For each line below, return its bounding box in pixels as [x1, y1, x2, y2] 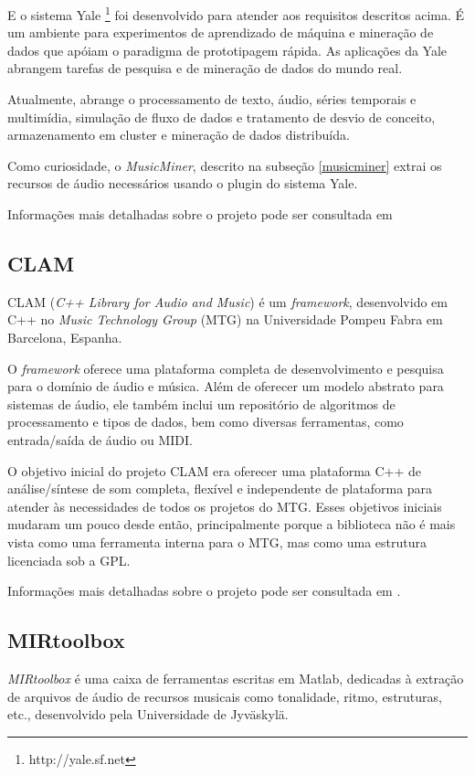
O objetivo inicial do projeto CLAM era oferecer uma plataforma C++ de [7, 461, 422, 480]
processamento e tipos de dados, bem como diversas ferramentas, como [7, 412, 404, 431]
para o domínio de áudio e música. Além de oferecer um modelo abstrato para [7, 377, 444, 396]
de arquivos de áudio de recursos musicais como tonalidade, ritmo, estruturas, [7, 686, 442, 706]
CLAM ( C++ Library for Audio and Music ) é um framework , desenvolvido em [7, 292, 448, 311]
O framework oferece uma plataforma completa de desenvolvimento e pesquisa [7, 358, 444, 377]
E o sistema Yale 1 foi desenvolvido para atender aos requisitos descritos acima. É [7, 3, 465, 24]
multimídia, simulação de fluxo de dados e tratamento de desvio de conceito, [7, 107, 436, 126]
